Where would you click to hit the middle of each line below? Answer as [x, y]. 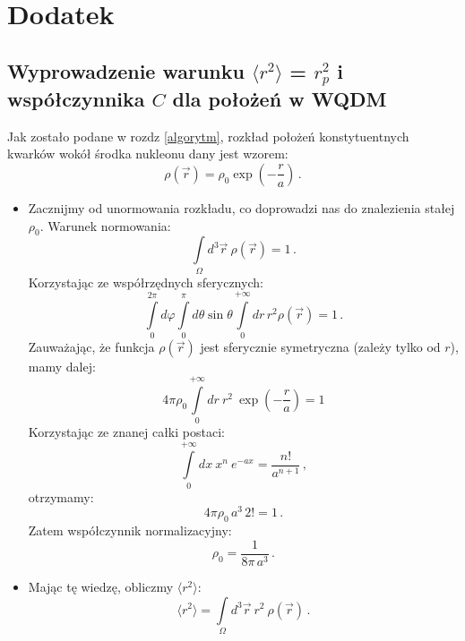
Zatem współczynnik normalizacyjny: [130, 530]
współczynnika [76, 98]
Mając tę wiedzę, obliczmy [101, 586]
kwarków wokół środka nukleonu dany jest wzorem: [148, 154]
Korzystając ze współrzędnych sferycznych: [146, 282]
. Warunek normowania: [105, 225]
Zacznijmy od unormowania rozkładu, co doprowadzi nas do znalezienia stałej [241, 207]
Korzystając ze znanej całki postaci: [126, 432]
